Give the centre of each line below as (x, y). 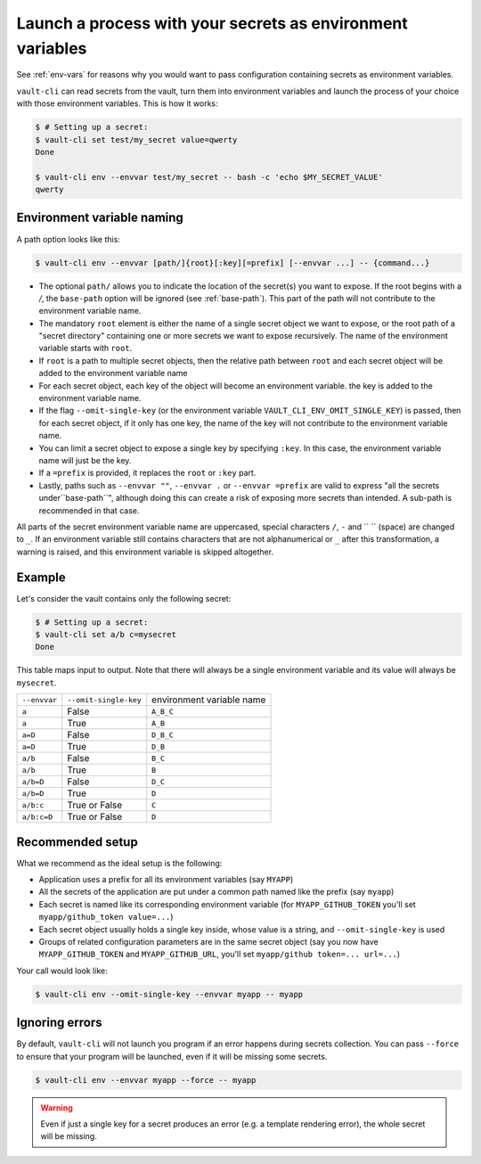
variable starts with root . (86, 348)
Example (41, 577)
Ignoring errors (59, 1023)
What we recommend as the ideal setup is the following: (119, 863)
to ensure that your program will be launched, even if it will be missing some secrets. (172, 1056)
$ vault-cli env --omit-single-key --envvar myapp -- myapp (169, 994)
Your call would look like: (62, 971)
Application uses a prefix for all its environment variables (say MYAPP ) (166, 880)
